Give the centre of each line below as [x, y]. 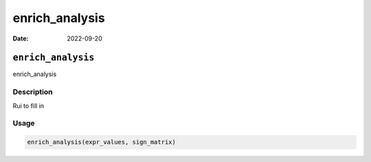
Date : [21, 38]
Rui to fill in [29, 106]
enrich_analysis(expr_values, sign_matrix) [102, 142]
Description [33, 92]
